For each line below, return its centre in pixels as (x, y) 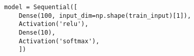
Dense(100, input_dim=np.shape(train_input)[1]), (105, 16)
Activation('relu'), (53, 24)
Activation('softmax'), (59, 41)
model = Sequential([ (41, 7)
